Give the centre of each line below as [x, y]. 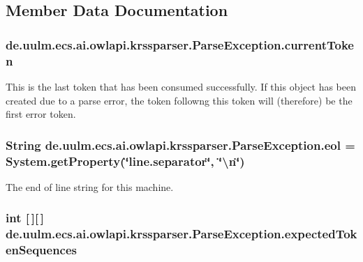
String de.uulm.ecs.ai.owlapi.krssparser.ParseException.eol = [180, 145]
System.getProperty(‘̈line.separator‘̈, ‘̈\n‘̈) [125, 161]
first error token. [41, 114]
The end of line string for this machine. [90, 186]
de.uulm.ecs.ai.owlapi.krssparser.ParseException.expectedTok [181, 234]
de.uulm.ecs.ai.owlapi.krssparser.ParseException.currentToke [180, 44]
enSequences [42, 250]
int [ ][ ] [25, 218]
